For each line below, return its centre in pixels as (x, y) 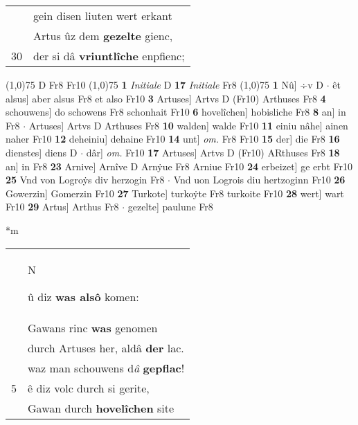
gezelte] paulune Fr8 (170, 207)
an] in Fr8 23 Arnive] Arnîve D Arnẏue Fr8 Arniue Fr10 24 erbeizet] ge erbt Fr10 (179, 166)
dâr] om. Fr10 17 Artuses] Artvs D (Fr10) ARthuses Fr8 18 (213, 152)
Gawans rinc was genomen (93, 327)
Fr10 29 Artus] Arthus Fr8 (62, 207)
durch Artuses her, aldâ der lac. (106, 347)
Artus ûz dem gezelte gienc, (103, 36)
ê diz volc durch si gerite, (89, 388)
